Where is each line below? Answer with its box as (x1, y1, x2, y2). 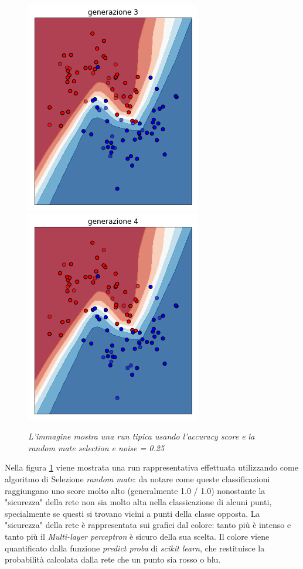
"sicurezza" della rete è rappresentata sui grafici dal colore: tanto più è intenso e (5, 519, 291, 531)
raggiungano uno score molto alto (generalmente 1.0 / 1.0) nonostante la (5, 484, 265, 496)
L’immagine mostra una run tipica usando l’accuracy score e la (28, 430, 255, 442)
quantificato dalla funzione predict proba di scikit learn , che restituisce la (5, 541, 265, 554)
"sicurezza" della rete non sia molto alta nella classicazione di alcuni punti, (5, 496, 272, 508)
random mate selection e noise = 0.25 (28, 441, 165, 454)
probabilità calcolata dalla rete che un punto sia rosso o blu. (5, 553, 221, 565)
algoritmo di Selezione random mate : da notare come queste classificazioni (5, 472, 270, 485)
